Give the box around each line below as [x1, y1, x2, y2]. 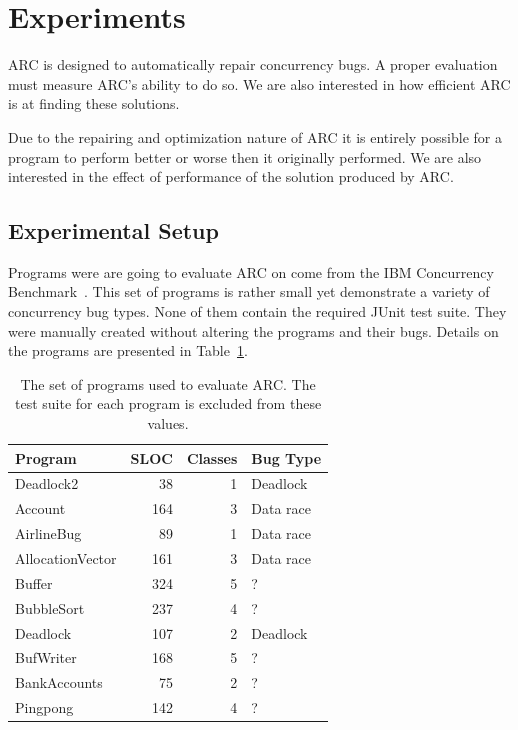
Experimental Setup [8, 215, 219, 246]
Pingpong [15, 697, 74, 718]
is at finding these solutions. [8, 93, 180, 114]
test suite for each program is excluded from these [15, 393, 322, 414]
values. [147, 413, 189, 434]
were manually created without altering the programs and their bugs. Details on [8, 320, 499, 341]
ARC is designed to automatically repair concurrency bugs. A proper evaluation [8, 54, 498, 75]
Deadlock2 [15, 473, 79, 494]
